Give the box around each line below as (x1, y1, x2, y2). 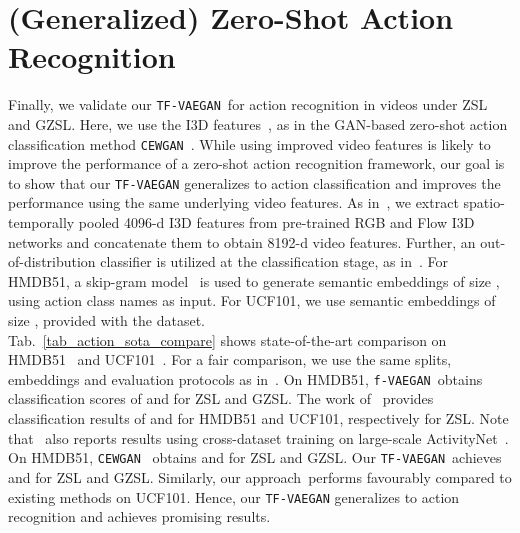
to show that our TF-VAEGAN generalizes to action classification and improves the (8, 172, 501, 193)
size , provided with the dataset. (8, 310, 205, 331)
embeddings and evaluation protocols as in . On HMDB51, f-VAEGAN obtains (8, 368, 483, 389)
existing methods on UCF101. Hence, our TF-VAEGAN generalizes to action (8, 486, 460, 507)
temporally (8, 212, 75, 233)
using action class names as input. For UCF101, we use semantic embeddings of (8, 290, 496, 311)
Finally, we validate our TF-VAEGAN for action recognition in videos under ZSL (8, 94, 488, 115)
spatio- (463, 192, 505, 213)
